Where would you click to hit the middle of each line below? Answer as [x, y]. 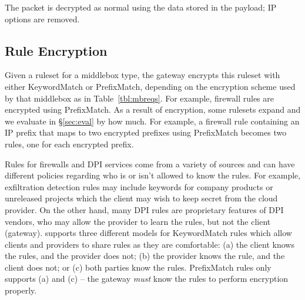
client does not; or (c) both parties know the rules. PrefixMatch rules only [138, 267]
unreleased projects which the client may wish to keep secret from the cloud [141, 198]
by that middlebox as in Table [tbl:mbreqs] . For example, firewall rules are [139, 98]
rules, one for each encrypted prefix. [69, 144]
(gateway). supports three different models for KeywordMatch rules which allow [148, 233]
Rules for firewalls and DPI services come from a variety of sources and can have [150, 164]
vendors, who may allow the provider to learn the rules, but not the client [138, 221]
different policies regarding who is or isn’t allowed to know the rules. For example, [153, 175]
